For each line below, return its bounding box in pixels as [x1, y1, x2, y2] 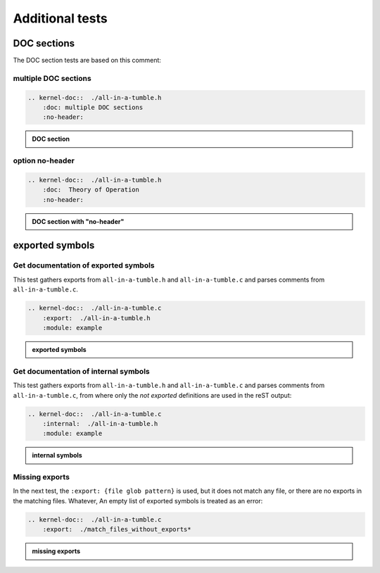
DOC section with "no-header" [32, 217, 125, 225]
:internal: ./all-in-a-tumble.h [42, 420, 158, 427]
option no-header [13, 156, 75, 165]
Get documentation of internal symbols [13, 366, 151, 376]
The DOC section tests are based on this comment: [13, 56, 162, 65]
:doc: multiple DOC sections [42, 103, 144, 111]
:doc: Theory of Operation [42, 186, 140, 194]
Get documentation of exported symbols [13, 260, 155, 270]
